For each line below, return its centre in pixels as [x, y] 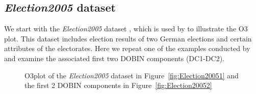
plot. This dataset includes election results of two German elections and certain [128, 38]
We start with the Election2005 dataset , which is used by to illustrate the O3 [126, 29]
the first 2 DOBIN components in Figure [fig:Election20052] [118, 85]
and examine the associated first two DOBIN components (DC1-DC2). [114, 58]
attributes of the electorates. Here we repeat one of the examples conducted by [127, 48]
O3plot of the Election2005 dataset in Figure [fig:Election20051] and [132, 75]
